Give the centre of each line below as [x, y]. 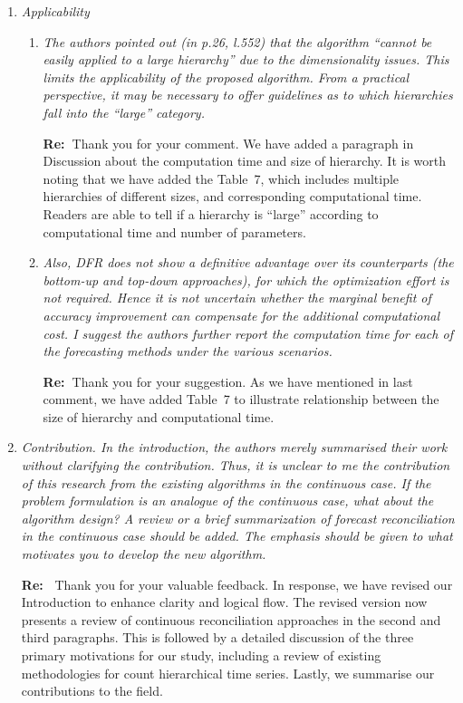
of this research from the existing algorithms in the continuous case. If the [226, 482]
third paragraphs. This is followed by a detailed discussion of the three [217, 637]
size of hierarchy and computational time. [159, 416]
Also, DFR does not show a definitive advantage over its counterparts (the [248, 262]
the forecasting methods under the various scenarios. [188, 351]
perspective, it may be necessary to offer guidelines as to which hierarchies [248, 95]
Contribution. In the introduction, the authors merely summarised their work [234, 447]
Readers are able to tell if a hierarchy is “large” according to [211, 213]
